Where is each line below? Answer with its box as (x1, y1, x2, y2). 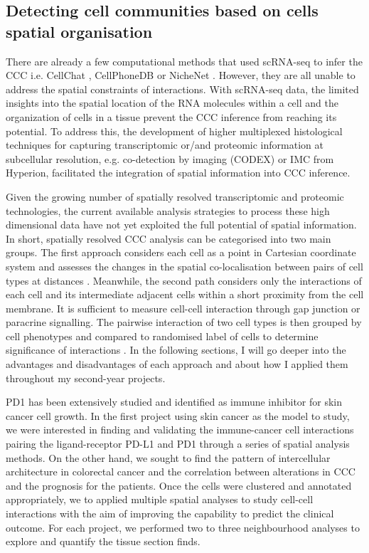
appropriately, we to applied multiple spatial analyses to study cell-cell (6, 492, 314, 507)
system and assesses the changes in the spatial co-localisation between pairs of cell (6, 258, 363, 273)
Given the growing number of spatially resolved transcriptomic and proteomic (6, 189, 344, 204)
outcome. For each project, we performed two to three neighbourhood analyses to (6, 520, 360, 534)
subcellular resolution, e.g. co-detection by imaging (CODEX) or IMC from (6, 151, 334, 166)
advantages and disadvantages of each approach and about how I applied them (6, 357, 348, 372)
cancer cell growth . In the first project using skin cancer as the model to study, (6, 408, 350, 423)
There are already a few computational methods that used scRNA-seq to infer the (6, 53, 363, 68)
